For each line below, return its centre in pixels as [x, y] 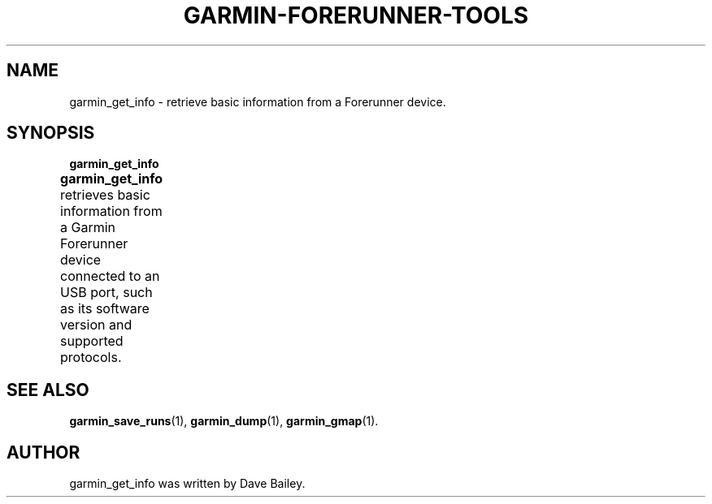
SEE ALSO [48, 390]
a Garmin [88, 228]
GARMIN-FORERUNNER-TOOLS [356, 15]
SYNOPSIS [51, 133]
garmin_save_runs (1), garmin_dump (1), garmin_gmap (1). [224, 421]
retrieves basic [105, 195]
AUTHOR [43, 452]
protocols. [91, 358]
